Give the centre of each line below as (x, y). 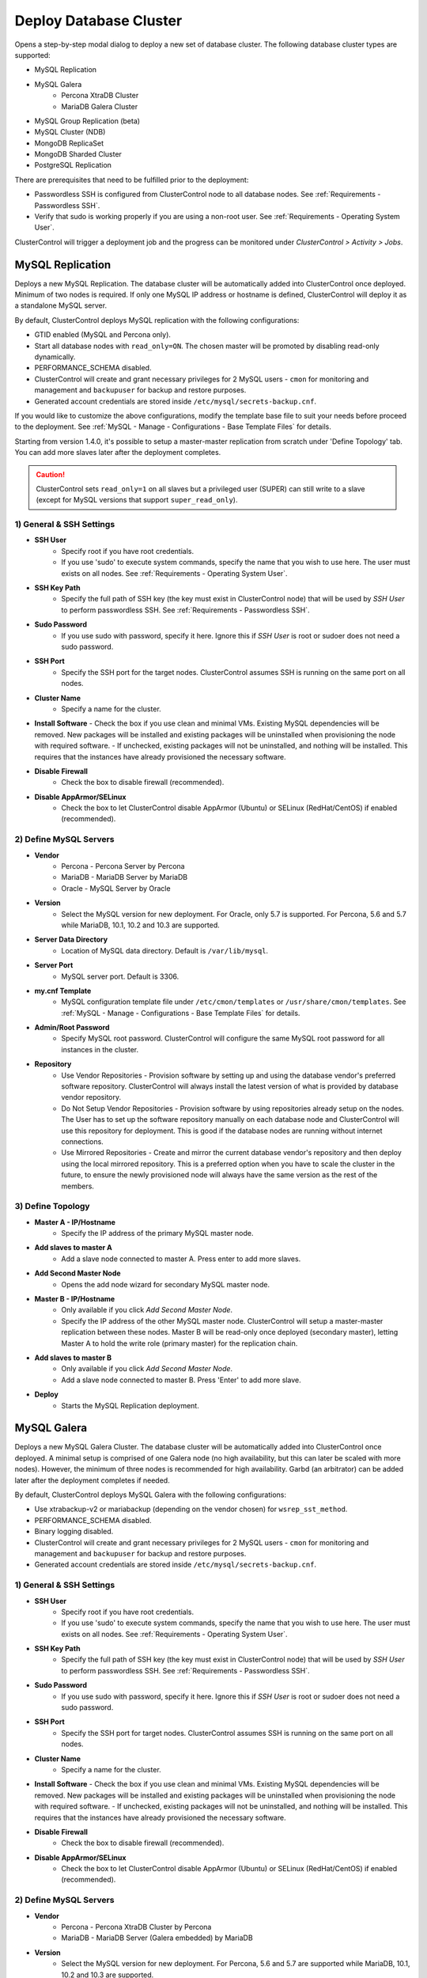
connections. (83, 1141)
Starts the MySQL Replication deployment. (130, 1405)
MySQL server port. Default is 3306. (120, 976)
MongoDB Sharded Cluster (78, 154)
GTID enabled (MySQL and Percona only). (103, 335)
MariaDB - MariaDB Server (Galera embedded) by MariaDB (157, 1938)
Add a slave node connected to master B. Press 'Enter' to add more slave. (181, 1380)
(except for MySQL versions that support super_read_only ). (137, 500)
